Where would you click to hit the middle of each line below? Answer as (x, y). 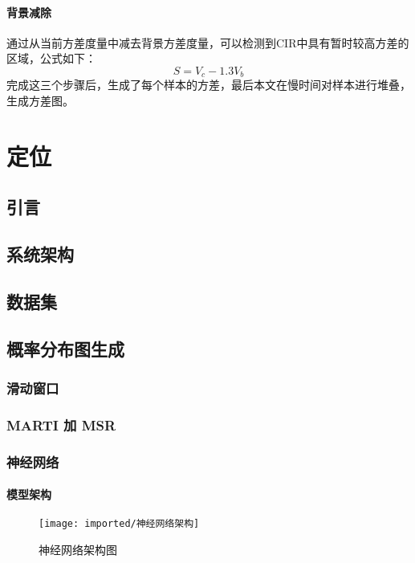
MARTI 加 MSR (61, 424)
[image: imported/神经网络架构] (119, 524)
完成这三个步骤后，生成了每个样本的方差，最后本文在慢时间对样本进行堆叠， (209, 85)
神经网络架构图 (78, 550)
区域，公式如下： (51, 58)
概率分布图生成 (65, 348)
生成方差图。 (40, 101)
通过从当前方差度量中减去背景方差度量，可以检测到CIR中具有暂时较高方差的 (208, 42)
